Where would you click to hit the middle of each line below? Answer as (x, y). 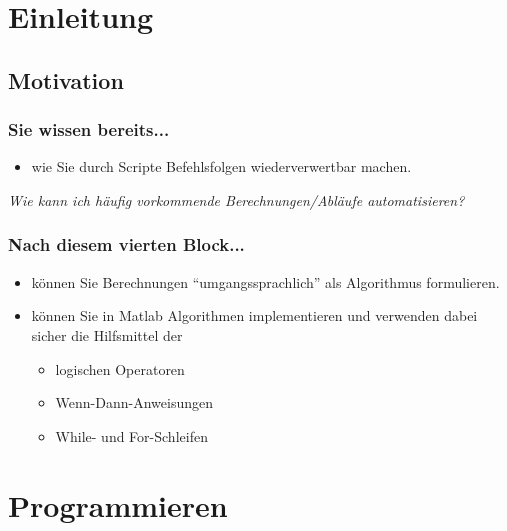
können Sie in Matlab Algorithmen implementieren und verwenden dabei (254, 315)
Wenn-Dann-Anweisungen (134, 402)
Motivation (66, 79)
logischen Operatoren (120, 368)
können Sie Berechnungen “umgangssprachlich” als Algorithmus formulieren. (265, 281)
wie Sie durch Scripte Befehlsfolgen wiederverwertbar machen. (221, 166)
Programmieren (118, 504)
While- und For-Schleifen (131, 435)
